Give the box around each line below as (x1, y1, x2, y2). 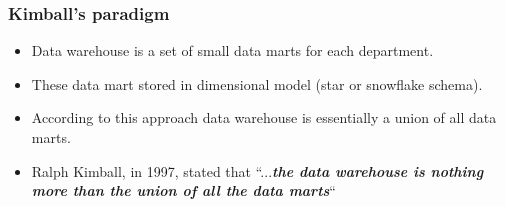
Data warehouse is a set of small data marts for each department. (31, 40, 434, 61)
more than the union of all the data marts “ (31, 180, 336, 201)
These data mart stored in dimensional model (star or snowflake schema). (31, 73, 483, 94)
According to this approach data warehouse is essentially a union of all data (31, 107, 497, 128)
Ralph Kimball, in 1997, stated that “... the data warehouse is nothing (31, 160, 484, 181)
